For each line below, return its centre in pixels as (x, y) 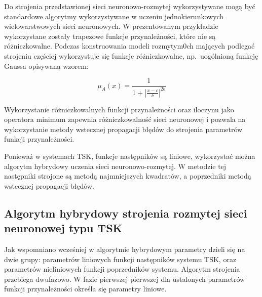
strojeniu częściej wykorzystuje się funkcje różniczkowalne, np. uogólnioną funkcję (131, 55)
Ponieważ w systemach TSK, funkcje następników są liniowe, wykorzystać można (130, 156)
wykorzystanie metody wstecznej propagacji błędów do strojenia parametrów (123, 129)
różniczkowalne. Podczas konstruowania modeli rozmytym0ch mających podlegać (129, 46)
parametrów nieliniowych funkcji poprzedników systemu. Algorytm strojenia (122, 269)
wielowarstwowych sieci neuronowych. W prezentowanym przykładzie (111, 26)
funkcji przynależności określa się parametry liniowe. (85, 289)
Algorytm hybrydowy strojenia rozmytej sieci (126, 213)
